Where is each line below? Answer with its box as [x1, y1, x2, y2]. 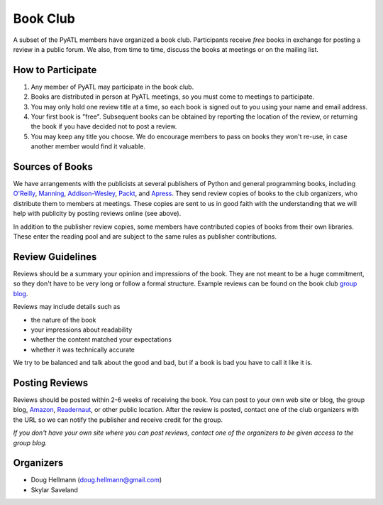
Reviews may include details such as [13, 303, 121, 311]
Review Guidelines [13, 251, 97, 263]
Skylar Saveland [30, 485, 78, 494]
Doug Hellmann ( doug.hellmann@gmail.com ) [30, 476, 162, 484]
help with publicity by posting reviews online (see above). [13, 210, 182, 218]
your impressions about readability [30, 325, 133, 334]
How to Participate [13, 64, 97, 76]
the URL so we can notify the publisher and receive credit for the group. [13, 416, 223, 424]
